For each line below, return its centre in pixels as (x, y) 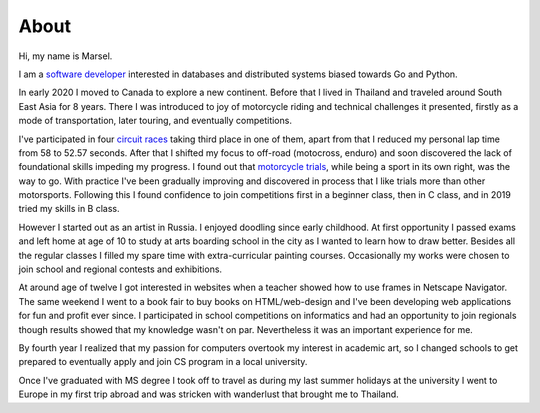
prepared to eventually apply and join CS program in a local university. (163, 362)
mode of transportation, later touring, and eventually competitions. (155, 121)
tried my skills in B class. (69, 209)
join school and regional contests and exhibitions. (120, 269)
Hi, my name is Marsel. (65, 56)
